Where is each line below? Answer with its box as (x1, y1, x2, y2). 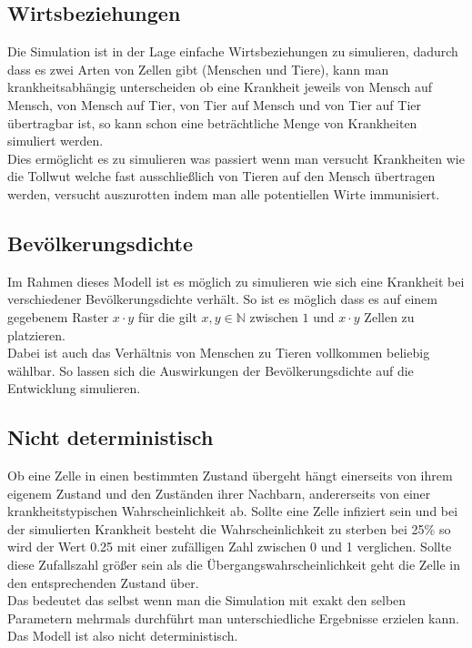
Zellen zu (364, 307, 415, 326)
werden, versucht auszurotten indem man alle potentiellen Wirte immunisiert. (7, 184, 440, 203)
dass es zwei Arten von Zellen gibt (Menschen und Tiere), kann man (7, 59, 389, 78)
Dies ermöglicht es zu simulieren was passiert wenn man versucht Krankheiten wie (7, 148, 465, 167)
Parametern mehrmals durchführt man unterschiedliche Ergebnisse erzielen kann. (7, 608, 459, 627)
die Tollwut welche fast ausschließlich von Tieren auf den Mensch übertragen (7, 167, 436, 186)
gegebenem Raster (7, 307, 109, 326)
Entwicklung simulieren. (7, 379, 141, 398)
